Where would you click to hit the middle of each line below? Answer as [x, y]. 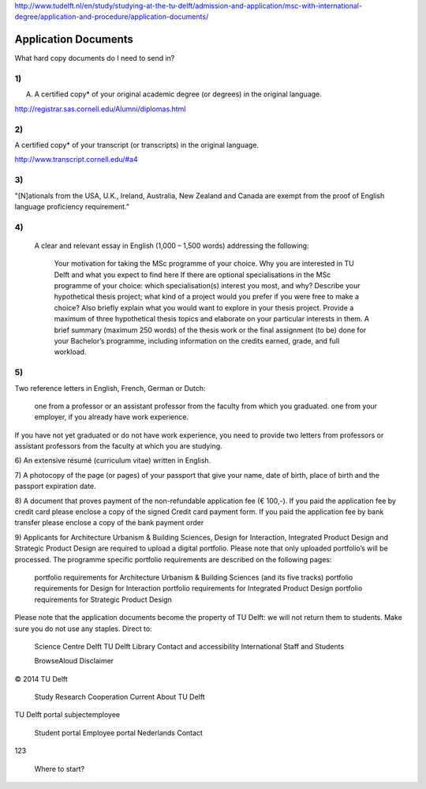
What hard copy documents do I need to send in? [95, 58]
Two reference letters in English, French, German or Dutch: [110, 388]
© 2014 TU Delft [41, 678]
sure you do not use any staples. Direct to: [84, 629]
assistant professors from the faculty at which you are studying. [118, 446]
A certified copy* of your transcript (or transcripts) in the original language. [137, 145]
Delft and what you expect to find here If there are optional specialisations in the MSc [192, 274]
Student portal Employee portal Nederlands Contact [118, 733]
